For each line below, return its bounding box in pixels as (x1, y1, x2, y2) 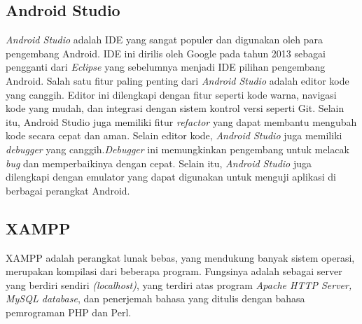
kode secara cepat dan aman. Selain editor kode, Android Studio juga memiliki (6, 128, 342, 143)
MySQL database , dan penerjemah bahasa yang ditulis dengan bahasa (6, 291, 305, 306)
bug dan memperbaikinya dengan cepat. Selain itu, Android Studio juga (6, 155, 312, 170)
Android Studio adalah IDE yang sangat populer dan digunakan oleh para (6, 32, 323, 47)
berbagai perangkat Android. (6, 183, 130, 197)
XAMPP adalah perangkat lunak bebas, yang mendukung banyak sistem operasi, (6, 250, 355, 265)
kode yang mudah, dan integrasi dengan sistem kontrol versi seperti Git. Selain (6, 101, 344, 115)
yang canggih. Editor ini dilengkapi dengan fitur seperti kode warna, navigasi (6, 87, 337, 101)
